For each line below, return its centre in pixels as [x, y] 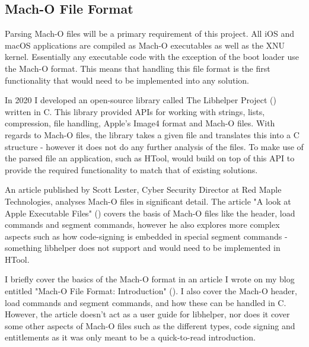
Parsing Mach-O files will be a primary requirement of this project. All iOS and [149, 34]
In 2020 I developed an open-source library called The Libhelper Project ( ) [141, 100]
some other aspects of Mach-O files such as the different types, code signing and [150, 325]
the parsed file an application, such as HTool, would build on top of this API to [150, 158]
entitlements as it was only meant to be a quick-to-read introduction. [130, 337]
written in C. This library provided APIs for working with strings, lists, [135, 111]
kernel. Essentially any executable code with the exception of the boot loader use [152, 57]
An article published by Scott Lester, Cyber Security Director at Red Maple [143, 190]
